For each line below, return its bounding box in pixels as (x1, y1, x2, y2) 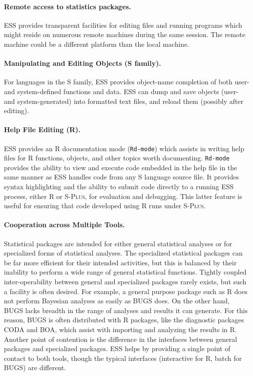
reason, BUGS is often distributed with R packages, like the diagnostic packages (4, 315, 244, 325)
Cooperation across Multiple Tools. (4, 219, 125, 230)
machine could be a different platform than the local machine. (4, 39, 190, 49)
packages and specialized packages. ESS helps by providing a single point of (4, 343, 231, 354)
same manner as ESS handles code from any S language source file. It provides (4, 172, 239, 182)
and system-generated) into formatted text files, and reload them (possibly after (4, 96, 244, 106)
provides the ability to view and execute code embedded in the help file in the (4, 162, 237, 172)
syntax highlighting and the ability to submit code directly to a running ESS (4, 181, 234, 192)
